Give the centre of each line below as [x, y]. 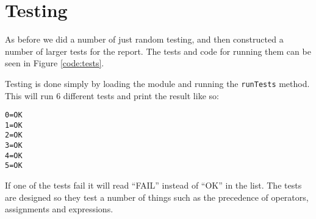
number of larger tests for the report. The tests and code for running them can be [158, 51]
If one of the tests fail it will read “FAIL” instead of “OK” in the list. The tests [153, 185]
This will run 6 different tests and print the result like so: [112, 95]
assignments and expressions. [59, 209]
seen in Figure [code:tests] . [55, 63]
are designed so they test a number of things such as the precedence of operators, [157, 197]
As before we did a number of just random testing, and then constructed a [144, 39]
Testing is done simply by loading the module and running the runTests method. [157, 83]
